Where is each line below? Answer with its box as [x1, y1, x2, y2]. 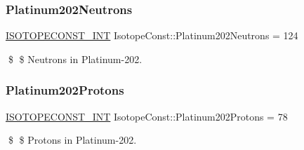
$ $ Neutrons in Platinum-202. [8, 51, 143, 66]
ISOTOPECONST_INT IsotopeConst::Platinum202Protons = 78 [6, 109, 288, 123]
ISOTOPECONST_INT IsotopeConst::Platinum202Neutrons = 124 [6, 28, 298, 43]
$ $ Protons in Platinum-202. [8, 132, 137, 147]
